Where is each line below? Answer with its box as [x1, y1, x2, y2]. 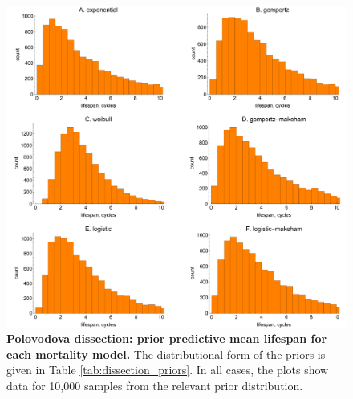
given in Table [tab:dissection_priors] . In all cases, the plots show [6, 361, 329, 378]
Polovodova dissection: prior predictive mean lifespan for [6, 330, 327, 347]
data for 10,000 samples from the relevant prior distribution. [6, 377, 303, 393]
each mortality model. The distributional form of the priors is [6, 345, 326, 362]
